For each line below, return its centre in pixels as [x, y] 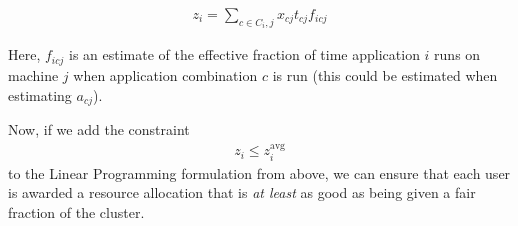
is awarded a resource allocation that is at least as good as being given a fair [242, 192]
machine [33, 74]
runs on [457, 54]
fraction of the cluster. [76, 212]
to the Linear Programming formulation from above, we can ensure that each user [259, 172]
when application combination [165, 74]
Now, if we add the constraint [99, 128]
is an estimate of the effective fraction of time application [244, 54]
